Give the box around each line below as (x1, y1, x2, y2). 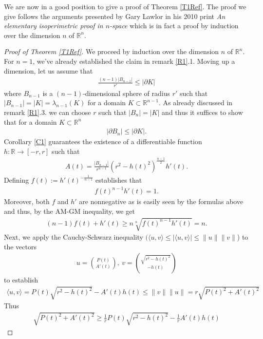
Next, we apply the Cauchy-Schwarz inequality (4, 232, 143, 242)
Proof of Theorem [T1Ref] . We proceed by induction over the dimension (4, 46, 219, 56)
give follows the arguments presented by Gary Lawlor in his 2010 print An (4, 11, 225, 21)
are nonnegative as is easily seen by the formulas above (79, 196, 244, 207)
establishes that (95, 175, 142, 185)
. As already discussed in (158, 97, 233, 108)
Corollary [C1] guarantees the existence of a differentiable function (4, 136, 202, 147)
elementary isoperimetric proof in (4, 20, 103, 31)
